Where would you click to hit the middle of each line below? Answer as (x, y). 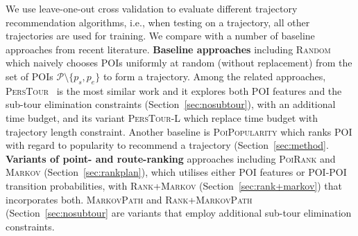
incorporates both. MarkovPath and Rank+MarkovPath (129, 199)
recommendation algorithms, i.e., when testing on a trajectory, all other (158, 22)
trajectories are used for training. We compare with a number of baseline (160, 36)
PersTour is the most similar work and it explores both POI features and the (174, 90)
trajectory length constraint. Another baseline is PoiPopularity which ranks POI (179, 131)
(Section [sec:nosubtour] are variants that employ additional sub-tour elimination (179, 213)
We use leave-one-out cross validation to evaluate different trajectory (152, 8)
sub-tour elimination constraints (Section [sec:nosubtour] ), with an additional (171, 104)
